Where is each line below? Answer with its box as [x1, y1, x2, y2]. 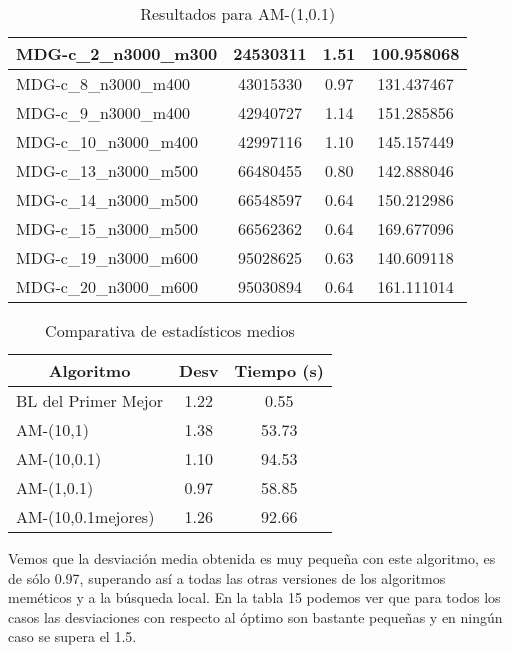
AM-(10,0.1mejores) [16, 505, 155, 528]
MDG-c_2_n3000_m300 [16, 42, 218, 65]
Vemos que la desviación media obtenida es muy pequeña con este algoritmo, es [8, 548, 496, 568]
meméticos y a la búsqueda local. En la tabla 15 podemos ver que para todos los [8, 587, 501, 608]
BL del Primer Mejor [16, 389, 164, 412]
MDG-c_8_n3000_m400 [16, 72, 191, 95]
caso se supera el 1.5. [8, 626, 137, 647]
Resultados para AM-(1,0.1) [140, 2, 336, 25]
